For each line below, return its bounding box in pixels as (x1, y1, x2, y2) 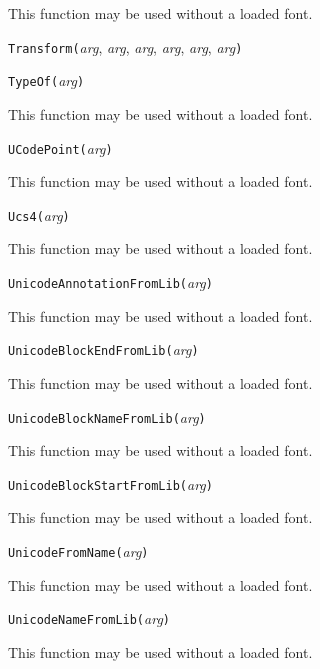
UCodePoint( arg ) (8, 137, 113, 158)
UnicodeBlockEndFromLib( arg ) (8, 339, 199, 360)
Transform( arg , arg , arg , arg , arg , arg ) (8, 36, 243, 57)
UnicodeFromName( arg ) (8, 541, 149, 561)
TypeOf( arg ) (8, 70, 85, 91)
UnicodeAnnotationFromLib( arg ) (8, 272, 213, 292)
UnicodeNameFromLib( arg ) (8, 608, 170, 629)
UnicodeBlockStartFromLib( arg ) (8, 473, 213, 494)
